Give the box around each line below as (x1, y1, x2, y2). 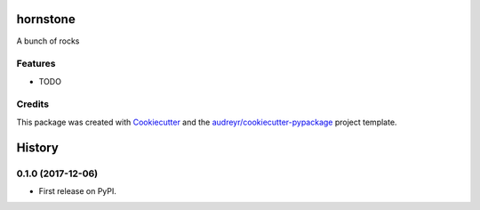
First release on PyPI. (38, 185, 117, 196)
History (16, 140, 60, 155)
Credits (16, 98, 49, 110)
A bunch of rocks (16, 36, 80, 46)
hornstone (16, 12, 76, 27)
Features (16, 58, 56, 70)
